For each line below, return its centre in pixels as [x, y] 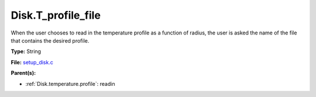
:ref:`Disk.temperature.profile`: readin [70, 84]
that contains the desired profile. [50, 40]
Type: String [26, 51]
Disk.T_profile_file [56, 15]
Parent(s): [23, 73]
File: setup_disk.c [32, 62]
